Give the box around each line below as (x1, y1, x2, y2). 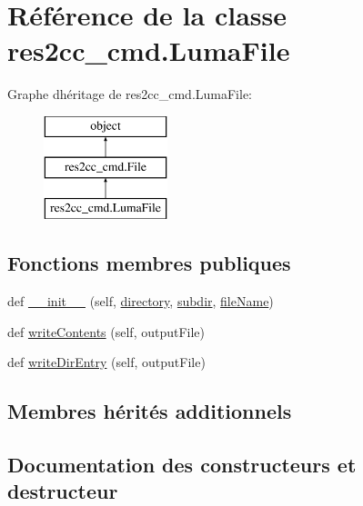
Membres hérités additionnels (7, 397, 292, 425)
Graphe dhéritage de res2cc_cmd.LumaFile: (7, 84, 253, 104)
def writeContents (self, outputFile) (7, 322, 206, 341)
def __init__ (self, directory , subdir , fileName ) (7, 292, 274, 311)
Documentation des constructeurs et (7, 451, 357, 479)
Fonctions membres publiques (7, 249, 291, 277)
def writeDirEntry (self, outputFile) (7, 352, 206, 372)
